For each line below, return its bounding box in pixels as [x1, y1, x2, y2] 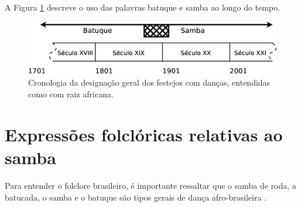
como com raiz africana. [28, 88, 114, 100]
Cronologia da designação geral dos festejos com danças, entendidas [28, 76, 271, 89]
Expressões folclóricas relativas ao [5, 122, 283, 146]
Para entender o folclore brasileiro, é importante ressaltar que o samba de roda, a [5, 179, 296, 191]
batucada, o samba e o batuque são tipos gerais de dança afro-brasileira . [5, 191, 266, 203]
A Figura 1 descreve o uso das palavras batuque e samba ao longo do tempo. [5, 1, 281, 13]
